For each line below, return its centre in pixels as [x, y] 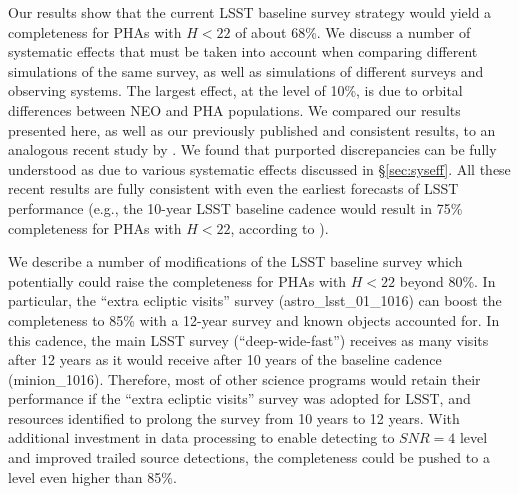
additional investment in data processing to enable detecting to [201, 437]
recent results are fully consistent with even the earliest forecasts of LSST [233, 188]
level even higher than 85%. [92, 476]
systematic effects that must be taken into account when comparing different [243, 51]
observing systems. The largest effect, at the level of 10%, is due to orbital [235, 90]
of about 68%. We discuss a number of [353, 31]
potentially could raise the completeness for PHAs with [177, 280]
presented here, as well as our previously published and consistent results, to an [252, 129]
